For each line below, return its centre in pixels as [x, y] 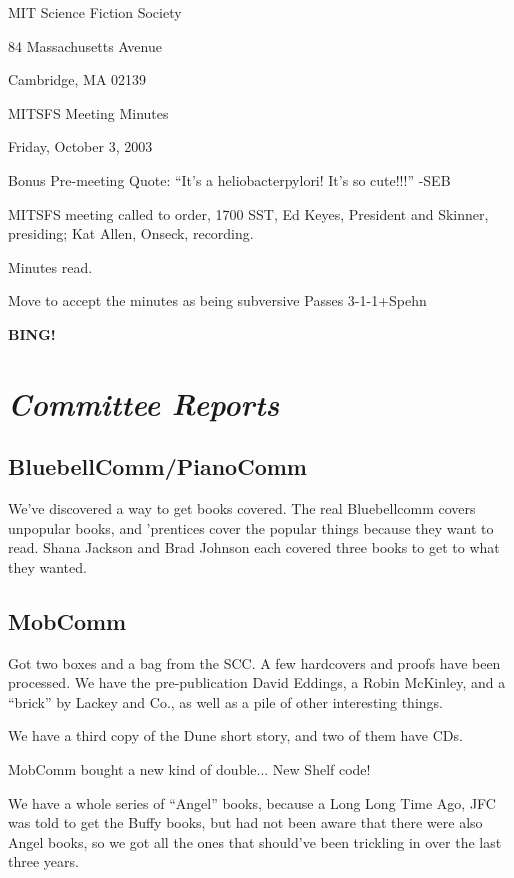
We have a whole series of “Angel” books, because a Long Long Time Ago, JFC [252, 802]
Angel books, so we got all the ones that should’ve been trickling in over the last [255, 841]
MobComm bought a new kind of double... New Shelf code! [189, 769]
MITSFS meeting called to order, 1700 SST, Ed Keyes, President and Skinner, [248, 213]
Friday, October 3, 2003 [80, 146]
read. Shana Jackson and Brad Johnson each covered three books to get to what [254, 547]
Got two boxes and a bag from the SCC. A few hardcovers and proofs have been [254, 662]
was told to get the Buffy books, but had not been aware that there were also [245, 822]
